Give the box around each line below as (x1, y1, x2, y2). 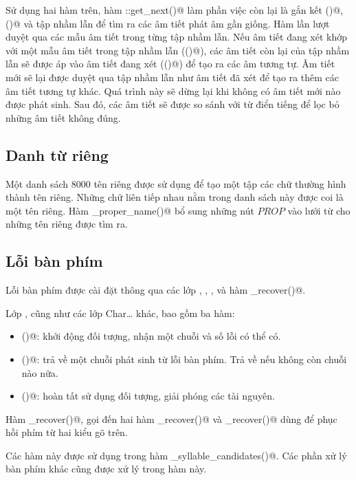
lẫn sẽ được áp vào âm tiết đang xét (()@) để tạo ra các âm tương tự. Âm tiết (5, 56, 335, 71)
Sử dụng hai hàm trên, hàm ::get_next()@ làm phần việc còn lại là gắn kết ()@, (5, 3, 344, 17)
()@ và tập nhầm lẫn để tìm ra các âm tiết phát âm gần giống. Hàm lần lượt (5, 16, 330, 30)
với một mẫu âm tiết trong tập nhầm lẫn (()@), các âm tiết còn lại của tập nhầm (5, 43, 350, 57)
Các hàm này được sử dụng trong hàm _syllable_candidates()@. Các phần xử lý (5, 448, 347, 462)
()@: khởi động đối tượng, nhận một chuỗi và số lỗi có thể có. (21, 329, 281, 343)
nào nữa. (21, 365, 58, 380)
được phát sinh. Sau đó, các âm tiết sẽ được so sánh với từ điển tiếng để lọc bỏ (5, 97, 340, 111)
